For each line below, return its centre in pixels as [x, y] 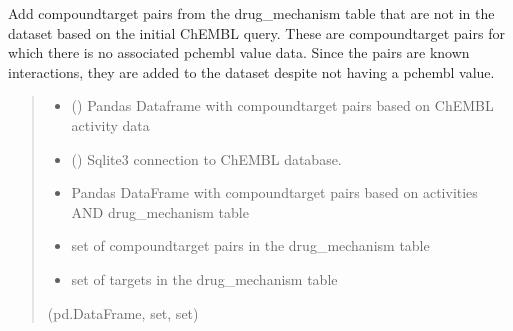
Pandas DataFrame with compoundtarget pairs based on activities [274, 192]
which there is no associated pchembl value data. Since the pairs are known [239, 52]
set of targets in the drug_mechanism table [204, 278]
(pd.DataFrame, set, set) [123, 312]
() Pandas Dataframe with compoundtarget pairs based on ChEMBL [282, 105]
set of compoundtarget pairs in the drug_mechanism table [250, 245]
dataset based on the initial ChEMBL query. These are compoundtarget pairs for [256, 32]
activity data [110, 124]
